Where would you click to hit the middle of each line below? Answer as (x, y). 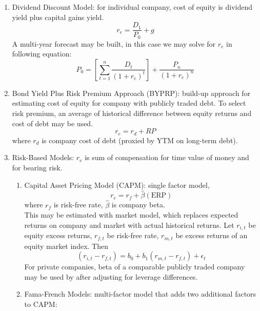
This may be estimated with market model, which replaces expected (131, 215)
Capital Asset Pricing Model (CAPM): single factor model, (117, 184)
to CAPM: (41, 304)
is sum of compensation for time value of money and (167, 157)
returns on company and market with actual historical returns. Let (129, 225)
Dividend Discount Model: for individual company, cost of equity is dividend (132, 7)
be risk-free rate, (133, 235)
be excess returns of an (212, 235)
